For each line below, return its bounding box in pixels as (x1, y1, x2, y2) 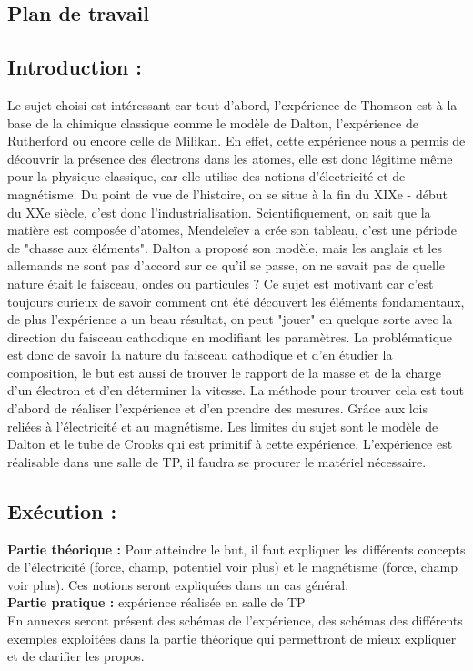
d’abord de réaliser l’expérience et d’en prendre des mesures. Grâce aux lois (7, 399, 428, 418)
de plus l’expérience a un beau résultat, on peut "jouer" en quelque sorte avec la (7, 310, 453, 329)
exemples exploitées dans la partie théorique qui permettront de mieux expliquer (7, 628, 457, 647)
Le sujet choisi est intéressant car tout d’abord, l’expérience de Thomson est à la (7, 95, 458, 114)
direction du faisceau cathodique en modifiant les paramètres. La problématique (7, 327, 453, 346)
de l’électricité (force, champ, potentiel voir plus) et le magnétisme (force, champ (7, 557, 458, 576)
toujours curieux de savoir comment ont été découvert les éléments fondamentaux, (7, 291, 465, 310)
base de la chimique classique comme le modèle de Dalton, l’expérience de (7, 113, 418, 132)
